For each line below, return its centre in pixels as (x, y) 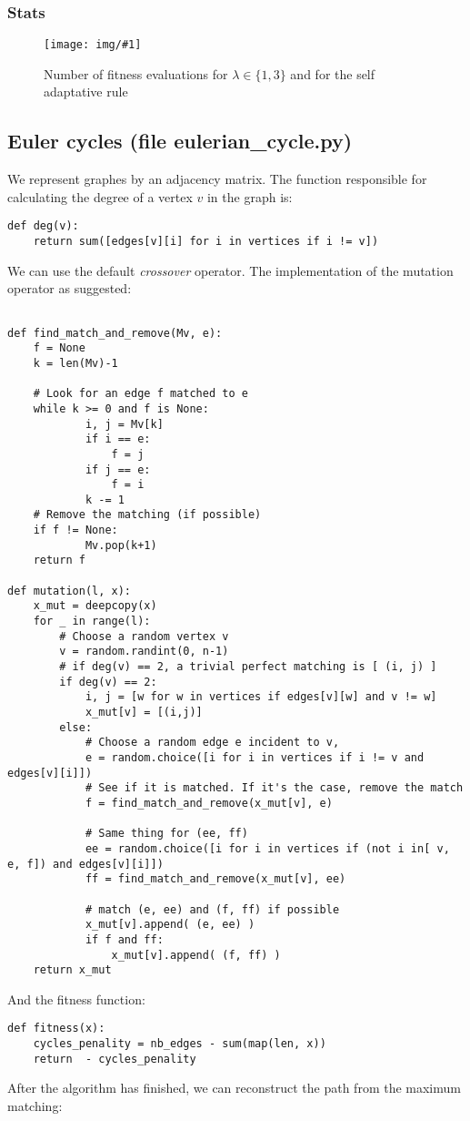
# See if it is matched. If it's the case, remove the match (274, 788)
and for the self (333, 73)
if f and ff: (124, 939)
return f (59, 560)
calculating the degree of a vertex (100, 196)
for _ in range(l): (92, 622)
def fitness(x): (56, 1029)
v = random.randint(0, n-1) (144, 652)
